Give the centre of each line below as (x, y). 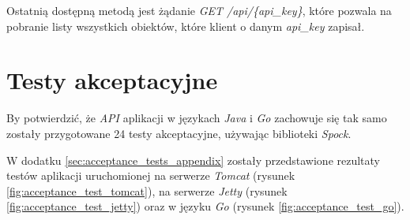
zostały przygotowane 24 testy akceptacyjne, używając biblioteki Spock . (179, 133)
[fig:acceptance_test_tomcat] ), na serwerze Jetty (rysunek (147, 190)
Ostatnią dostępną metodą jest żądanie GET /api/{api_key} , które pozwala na (199, 10)
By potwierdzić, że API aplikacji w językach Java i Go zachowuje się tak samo (197, 118)
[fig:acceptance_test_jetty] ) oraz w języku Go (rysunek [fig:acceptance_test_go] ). (205, 206)
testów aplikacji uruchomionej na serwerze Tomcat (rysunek (151, 175)
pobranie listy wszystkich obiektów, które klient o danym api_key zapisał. (186, 26)
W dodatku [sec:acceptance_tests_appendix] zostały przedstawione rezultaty (194, 160)
